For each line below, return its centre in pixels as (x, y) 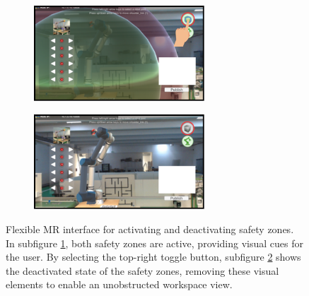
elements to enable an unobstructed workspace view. (119, 284)
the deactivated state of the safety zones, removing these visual (142, 270)
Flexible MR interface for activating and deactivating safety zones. (150, 229)
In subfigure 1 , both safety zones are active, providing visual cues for (154, 243)
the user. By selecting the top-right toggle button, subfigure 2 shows (153, 257)
